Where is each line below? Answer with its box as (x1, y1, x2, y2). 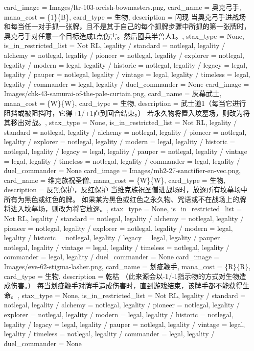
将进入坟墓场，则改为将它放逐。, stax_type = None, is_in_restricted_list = (4, 203, 242, 214)
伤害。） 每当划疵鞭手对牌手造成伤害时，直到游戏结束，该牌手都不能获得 (10, 280, 243, 291)
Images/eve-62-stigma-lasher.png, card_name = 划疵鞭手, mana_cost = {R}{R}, (4, 261, 251, 272)
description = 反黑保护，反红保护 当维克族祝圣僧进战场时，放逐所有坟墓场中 (4, 184, 248, 195)
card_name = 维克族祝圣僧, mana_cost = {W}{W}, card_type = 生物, (4, 175, 226, 185)
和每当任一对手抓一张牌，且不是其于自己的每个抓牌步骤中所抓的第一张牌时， (4, 21, 251, 31)
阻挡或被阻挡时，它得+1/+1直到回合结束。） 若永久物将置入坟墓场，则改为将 (4, 107, 250, 118)
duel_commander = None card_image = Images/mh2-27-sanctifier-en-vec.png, (4, 165, 241, 175)
